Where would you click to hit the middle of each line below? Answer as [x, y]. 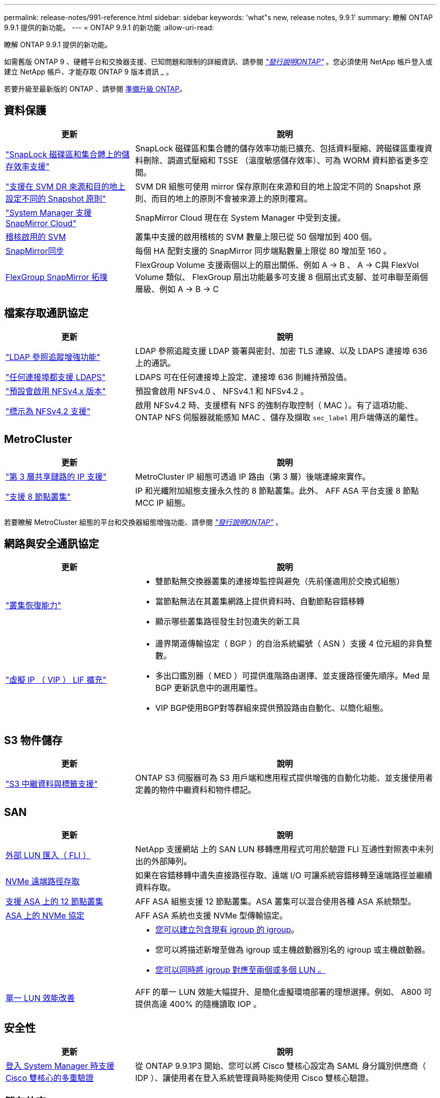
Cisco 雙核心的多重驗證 [50, 1078]
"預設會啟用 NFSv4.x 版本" [56, 391]
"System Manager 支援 [49, 212]
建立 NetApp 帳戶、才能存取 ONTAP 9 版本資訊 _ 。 [89, 72]
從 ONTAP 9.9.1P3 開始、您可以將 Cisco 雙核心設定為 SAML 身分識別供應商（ [281, 1066]
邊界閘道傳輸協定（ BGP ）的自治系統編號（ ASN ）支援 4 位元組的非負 [290, 644]
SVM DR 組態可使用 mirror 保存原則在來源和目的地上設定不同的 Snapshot [273, 186]
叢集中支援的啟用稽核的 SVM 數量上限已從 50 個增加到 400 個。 [256, 237]
